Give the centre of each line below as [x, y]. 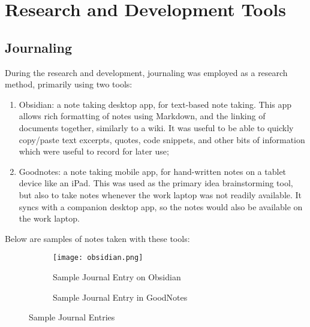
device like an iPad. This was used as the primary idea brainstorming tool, [156, 183]
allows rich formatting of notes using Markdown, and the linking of [142, 116]
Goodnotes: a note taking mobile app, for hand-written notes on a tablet [153, 171]
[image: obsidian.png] [98, 258]
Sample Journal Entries [72, 317]
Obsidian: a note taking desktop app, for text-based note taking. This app [155, 104]
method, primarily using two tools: [69, 84]
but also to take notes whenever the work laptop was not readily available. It [160, 194]
